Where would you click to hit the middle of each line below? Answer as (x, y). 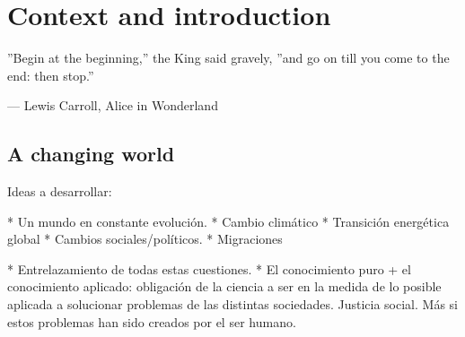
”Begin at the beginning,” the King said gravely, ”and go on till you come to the (228, 58)
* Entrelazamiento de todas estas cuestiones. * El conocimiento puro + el (209, 268)
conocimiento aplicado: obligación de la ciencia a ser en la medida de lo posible (224, 286)
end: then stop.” (51, 75)
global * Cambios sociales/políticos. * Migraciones (145, 239)
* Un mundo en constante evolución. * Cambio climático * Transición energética (228, 221)
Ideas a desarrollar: (60, 191)
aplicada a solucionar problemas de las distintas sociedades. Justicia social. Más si (232, 304)
